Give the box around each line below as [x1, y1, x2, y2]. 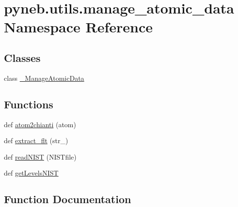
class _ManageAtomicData [4, 73, 84, 83]
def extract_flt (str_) [4, 135, 68, 146]
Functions [4, 96, 53, 111]
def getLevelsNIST [4, 168, 59, 178]
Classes [4, 50, 41, 65]
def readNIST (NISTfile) [4, 151, 77, 162]
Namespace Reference [4, 17, 153, 37]
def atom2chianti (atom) [4, 119, 76, 129]
